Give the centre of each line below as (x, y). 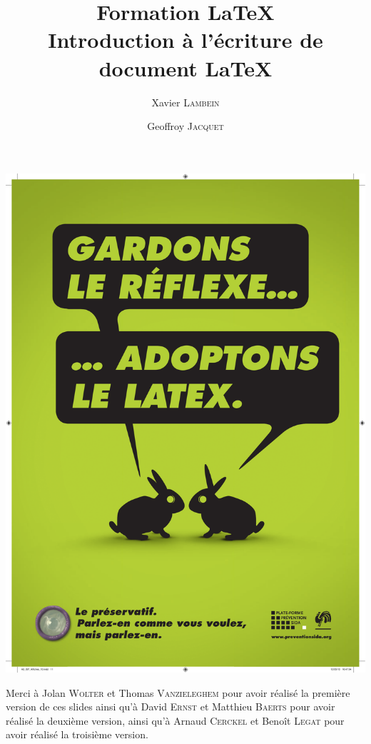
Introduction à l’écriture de (185, 40)
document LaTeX (185, 67)
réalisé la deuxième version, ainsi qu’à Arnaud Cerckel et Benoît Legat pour (175, 720)
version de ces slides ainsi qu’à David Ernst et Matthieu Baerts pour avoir (171, 707)
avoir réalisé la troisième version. (77, 734)
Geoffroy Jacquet (185, 126)
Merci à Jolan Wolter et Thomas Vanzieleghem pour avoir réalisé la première (178, 692)
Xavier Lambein (185, 102)
